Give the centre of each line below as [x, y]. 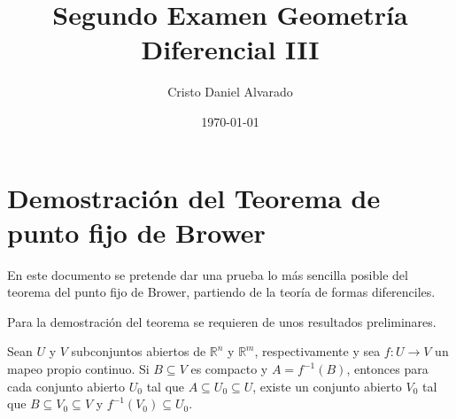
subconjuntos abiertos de [139, 351]
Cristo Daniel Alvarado [230, 92]
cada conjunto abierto [66, 386]
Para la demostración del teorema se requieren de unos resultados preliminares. [222, 321]
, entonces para [387, 369]
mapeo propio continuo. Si [78, 369]
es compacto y [229, 369]
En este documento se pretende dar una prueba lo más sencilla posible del [208, 274]
